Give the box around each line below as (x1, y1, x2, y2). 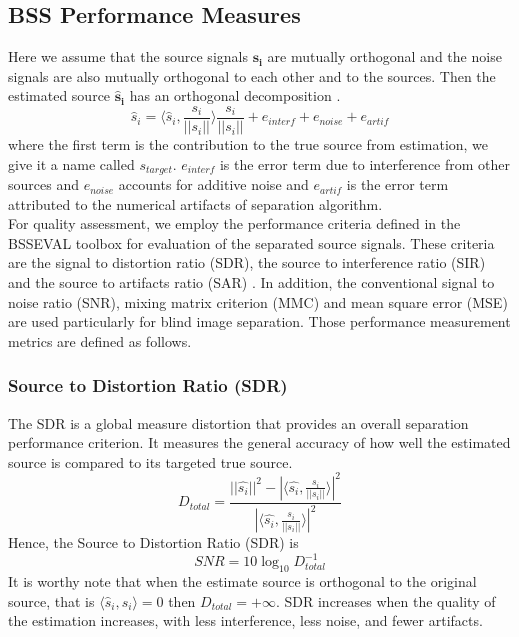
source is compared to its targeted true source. (8, 451, 293, 472)
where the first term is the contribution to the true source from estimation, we (8, 134, 489, 155)
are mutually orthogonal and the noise (267, 46, 502, 67)
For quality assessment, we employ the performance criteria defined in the (8, 213, 461, 234)
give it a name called (8, 153, 135, 174)
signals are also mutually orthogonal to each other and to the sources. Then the (8, 65, 496, 86)
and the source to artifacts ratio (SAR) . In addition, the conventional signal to (8, 272, 495, 293)
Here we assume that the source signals (8, 46, 248, 67)
